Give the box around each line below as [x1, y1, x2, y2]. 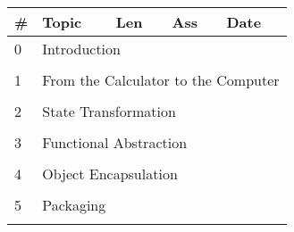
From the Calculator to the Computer [42, 70, 280, 90]
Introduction [42, 38, 121, 59]
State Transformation [42, 101, 176, 121]
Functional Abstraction [42, 132, 188, 153]
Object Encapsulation [42, 163, 178, 184]
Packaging [42, 195, 106, 215]
